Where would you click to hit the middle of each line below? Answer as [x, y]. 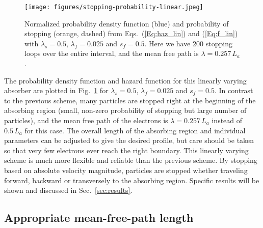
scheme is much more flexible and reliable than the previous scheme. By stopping [131, 160]
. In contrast [234, 90]
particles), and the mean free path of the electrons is [86, 120]
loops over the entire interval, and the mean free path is [112, 53]
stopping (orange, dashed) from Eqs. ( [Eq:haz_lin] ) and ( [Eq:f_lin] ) [131, 33]
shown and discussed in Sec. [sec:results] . [68, 190]
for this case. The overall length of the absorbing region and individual [135, 130]
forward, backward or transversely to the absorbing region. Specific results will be [132, 180]
